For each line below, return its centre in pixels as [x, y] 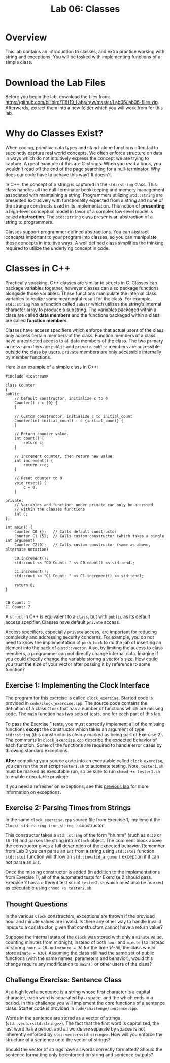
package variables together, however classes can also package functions [82, 288]
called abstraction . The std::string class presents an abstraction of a [79, 217]
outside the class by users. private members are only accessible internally [83, 352]
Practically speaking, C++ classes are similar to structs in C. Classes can [81, 283]
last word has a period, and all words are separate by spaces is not [75, 1029]
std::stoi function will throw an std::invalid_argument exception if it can [82, 857]
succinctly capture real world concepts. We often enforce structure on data [84, 153]
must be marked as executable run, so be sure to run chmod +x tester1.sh [83, 771]
